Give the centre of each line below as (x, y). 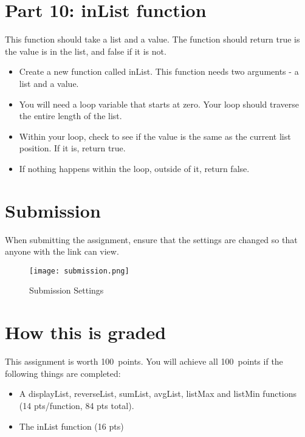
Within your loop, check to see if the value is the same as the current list (155, 136)
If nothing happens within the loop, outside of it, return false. (134, 168)
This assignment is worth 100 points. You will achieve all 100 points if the (144, 361)
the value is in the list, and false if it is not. (86, 51)
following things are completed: (63, 373)
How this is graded (86, 332)
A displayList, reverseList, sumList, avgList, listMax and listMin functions (158, 394)
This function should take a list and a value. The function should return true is (152, 39)
